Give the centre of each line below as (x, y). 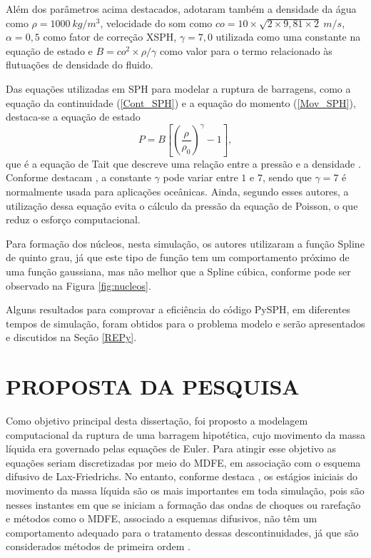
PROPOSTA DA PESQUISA (153, 386)
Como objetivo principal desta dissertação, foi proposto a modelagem (157, 420)
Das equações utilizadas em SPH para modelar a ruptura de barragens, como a (178, 88)
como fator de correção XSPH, (110, 37)
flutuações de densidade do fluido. (80, 65)
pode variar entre (200, 177)
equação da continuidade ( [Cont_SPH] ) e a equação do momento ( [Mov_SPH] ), (181, 102)
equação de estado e (49, 50)
